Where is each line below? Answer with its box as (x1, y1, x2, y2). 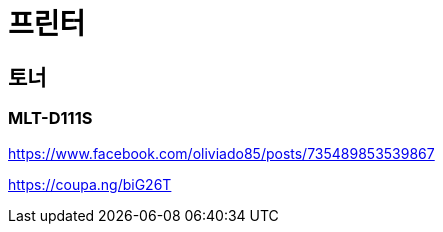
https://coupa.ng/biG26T (8, 175, 172, 193)
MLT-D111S (8, 108, 93, 129)
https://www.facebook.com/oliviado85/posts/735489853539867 (8, 144, 435, 162)
